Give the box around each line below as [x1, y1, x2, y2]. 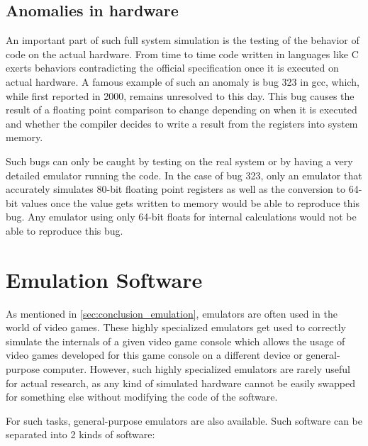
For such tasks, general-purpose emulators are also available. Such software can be [6, 413, 362, 428]
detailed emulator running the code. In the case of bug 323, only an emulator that [6, 167, 362, 182]
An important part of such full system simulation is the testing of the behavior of [6, 33, 359, 48]
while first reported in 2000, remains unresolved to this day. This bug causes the [6, 88, 355, 103]
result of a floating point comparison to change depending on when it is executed [6, 102, 357, 117]
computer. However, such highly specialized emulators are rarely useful [43, 362, 350, 377]
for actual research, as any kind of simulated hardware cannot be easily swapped [6, 375, 355, 390]
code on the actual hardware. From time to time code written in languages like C [6, 46, 359, 61]
